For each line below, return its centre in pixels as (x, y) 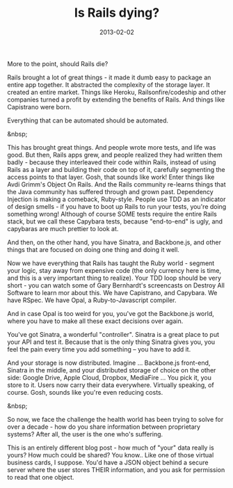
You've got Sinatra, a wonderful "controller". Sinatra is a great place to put (113, 334)
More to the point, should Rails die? (58, 63)
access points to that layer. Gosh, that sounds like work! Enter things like (111, 177)
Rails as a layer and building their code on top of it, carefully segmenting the (116, 169)
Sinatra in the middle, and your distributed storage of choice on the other (112, 370)
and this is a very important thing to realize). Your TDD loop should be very (114, 278)
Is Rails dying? (117, 13)
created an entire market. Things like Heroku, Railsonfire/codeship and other (117, 92)
